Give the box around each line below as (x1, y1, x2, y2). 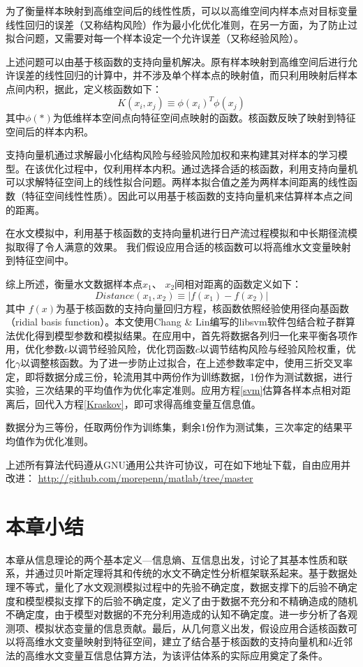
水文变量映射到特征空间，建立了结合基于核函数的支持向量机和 (44, 634, 328, 649)
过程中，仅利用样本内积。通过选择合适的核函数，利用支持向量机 (64, 161, 357, 175)
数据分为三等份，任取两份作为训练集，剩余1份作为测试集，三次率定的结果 (6, 420, 343, 434)
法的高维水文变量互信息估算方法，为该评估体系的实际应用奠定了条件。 (6, 648, 328, 662)
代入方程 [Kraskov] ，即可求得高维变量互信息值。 (44, 396, 261, 411)
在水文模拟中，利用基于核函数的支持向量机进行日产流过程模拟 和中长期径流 (6, 226, 348, 240)
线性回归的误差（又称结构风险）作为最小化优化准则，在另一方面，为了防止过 (6, 17, 357, 31)
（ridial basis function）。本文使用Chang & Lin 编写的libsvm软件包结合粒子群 (6, 314, 346, 329)
